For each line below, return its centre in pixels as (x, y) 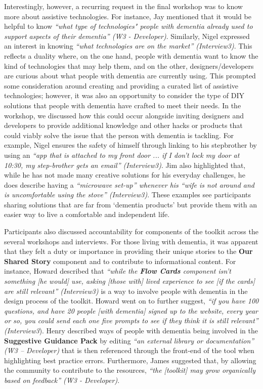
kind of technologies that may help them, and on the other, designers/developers (129, 66)
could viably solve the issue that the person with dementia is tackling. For (119, 135)
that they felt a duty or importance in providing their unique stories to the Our (128, 251)
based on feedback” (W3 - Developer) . (62, 380)
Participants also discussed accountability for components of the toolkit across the (131, 231)
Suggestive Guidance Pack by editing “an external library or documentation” (129, 340)
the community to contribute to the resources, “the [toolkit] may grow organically (130, 370)
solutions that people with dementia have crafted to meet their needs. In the (123, 105)
